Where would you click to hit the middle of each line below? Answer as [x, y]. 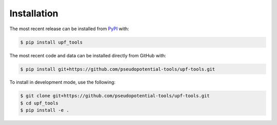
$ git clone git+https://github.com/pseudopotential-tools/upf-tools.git [115, 96]
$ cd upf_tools [39, 103]
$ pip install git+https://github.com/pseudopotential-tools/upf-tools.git [118, 69]
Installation [34, 13]
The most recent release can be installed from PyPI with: [69, 29]
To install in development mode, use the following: [62, 82]
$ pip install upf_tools [52, 42]
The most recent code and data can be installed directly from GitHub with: [88, 55]
